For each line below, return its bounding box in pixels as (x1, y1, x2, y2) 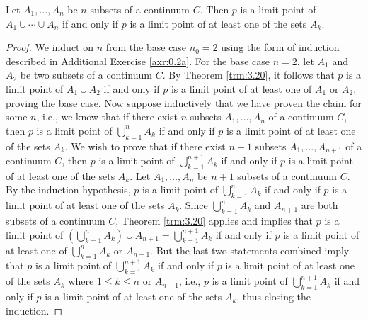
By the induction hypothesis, (6, 182, 131, 197)
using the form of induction (221, 40, 340, 55)
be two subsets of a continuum (20, 67, 152, 82)
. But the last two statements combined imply (150, 242, 350, 257)
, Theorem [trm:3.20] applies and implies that (115, 213, 314, 227)
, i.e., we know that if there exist (36, 109, 178, 124)
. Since (179, 198, 208, 213)
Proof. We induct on (6, 40, 94, 55)
